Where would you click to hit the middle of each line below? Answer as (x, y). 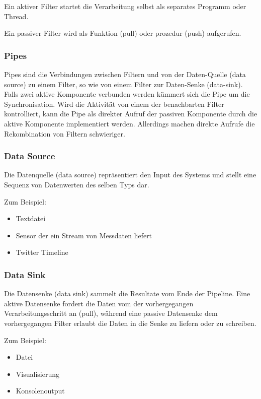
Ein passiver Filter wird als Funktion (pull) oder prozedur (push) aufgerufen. (123, 33)
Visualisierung (37, 374)
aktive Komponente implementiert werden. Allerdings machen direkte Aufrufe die (129, 123)
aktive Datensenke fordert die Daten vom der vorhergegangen (99, 303)
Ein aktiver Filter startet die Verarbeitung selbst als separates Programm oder (125, 6)
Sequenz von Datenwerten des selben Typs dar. (77, 184)
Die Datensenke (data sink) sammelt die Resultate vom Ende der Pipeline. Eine (127, 293)
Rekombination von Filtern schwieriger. (65, 133)
